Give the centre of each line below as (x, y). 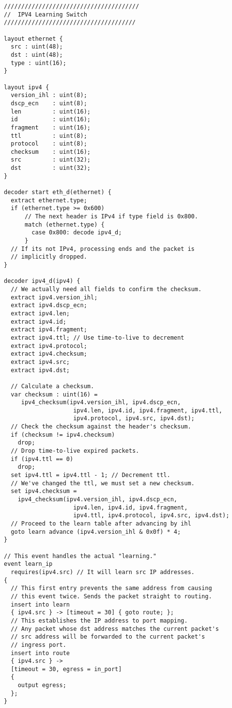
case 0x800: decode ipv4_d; (77, 233)
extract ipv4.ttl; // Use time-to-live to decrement (98, 338)
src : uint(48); (37, 47)
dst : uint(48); (37, 55)
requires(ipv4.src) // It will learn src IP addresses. (103, 572)
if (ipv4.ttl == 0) (42, 459)
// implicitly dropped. (49, 257)
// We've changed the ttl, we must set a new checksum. (103, 483)
